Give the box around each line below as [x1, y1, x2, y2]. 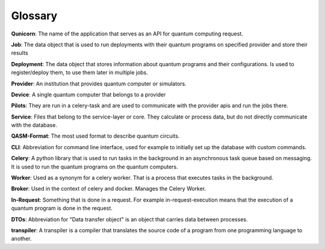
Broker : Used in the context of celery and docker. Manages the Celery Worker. [11, 185, 206, 192]
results [11, 49, 28, 57]
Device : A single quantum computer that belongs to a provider [11, 91, 166, 98]
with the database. [11, 121, 57, 129]
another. [11, 235, 32, 242]
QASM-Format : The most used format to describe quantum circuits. [11, 132, 180, 140]
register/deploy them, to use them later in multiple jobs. [11, 69, 149, 76]
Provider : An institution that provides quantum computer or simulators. [11, 80, 187, 87]
